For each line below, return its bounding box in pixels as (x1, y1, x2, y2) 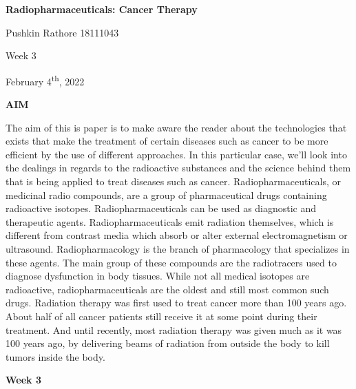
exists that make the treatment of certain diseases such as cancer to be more (6, 134, 328, 148)
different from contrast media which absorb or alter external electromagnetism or (6, 228, 348, 242)
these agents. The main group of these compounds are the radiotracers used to (6, 255, 337, 269)
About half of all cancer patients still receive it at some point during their (6, 308, 317, 323)
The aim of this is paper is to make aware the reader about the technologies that (6, 120, 347, 134)
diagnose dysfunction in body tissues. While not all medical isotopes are (6, 269, 310, 283)
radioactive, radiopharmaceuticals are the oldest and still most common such (6, 282, 329, 296)
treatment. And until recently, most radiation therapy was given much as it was (6, 322, 342, 337)
